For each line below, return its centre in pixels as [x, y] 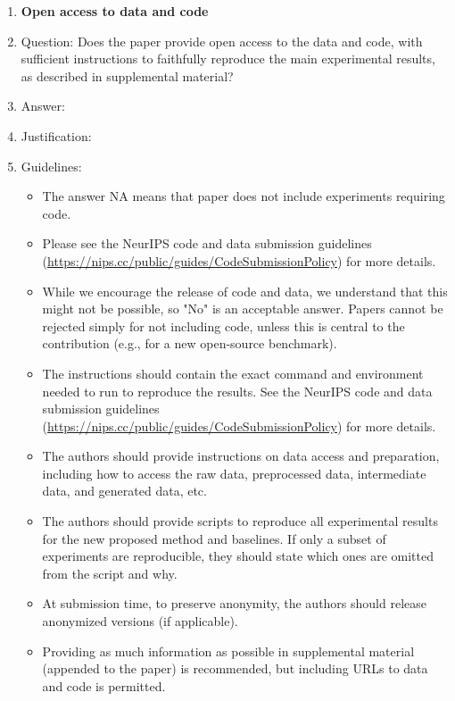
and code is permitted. [104, 685]
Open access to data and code [115, 11]
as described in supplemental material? [127, 75]
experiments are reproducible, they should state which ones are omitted [238, 556]
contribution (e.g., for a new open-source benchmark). [190, 343]
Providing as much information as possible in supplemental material [228, 651]
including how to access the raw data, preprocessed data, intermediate [234, 473]
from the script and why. [110, 573]
